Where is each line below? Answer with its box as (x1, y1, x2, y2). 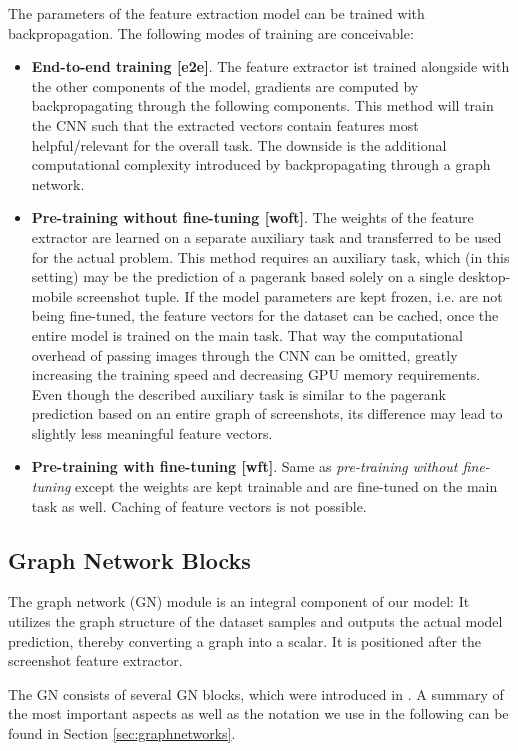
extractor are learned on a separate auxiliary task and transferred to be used (31, 226, 502, 247)
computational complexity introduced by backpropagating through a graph (31, 154, 491, 175)
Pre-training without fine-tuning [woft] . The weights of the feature (31, 207, 474, 228)
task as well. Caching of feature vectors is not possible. (31, 495, 367, 516)
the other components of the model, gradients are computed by (31, 75, 419, 96)
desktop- (458, 266, 511, 287)
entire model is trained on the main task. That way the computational (31, 324, 463, 345)
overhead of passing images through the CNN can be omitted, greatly (31, 344, 458, 365)
